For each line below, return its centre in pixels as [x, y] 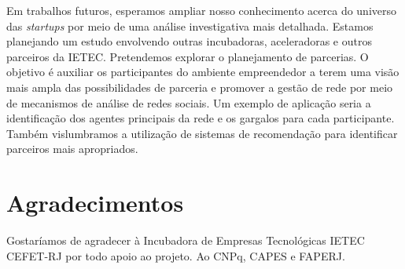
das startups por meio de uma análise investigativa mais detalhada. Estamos [190, 25]
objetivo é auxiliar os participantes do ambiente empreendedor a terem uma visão [203, 72]
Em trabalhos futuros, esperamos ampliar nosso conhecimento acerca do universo [202, 10]
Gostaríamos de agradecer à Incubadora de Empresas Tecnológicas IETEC [186, 240]
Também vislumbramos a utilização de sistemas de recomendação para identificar [202, 133]
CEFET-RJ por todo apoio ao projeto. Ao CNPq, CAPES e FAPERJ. [176, 255]
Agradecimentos [95, 203]
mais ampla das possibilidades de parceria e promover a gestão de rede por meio [200, 87]
